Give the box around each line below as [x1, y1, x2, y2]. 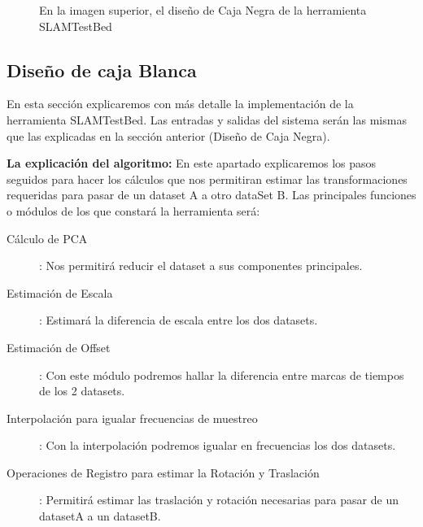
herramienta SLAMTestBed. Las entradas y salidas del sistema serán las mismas [7, 111, 407, 128]
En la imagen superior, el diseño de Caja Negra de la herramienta [39, 2, 367, 18]
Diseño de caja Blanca [7, 57, 197, 82]
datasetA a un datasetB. [39, 507, 161, 525]
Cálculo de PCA [7, 229, 88, 246]
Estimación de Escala [7, 284, 113, 301]
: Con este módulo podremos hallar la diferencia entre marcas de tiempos [39, 366, 404, 383]
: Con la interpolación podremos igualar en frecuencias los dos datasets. [39, 437, 396, 454]
